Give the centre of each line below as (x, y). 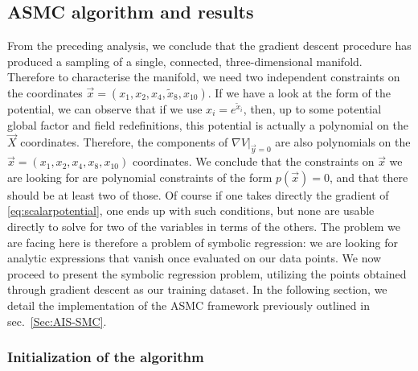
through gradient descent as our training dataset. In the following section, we (197, 289)
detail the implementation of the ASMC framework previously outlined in (189, 305)
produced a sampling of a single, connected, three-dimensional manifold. (185, 61)
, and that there (369, 177)
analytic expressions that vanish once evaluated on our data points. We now (195, 258)
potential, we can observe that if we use (105, 108)
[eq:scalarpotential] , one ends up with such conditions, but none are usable (191, 210)
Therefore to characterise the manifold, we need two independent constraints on (204, 77)
